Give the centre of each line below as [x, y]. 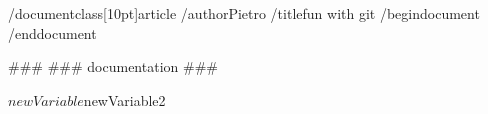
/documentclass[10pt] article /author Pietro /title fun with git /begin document [244, 13]
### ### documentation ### [113, 66]
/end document [52, 32]
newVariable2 [124, 99]
